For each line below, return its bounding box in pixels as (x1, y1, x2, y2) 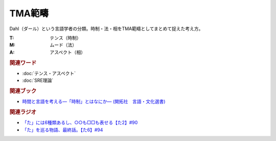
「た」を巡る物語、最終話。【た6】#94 (22, 127, 103, 133)
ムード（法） (50, 42, 77, 48)
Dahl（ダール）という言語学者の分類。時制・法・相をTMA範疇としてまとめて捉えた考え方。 (9, 26, 203, 32)
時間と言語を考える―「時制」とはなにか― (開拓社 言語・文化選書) (22, 99, 166, 105)
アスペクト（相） (50, 49, 86, 55)
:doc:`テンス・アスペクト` (22, 70, 76, 76)
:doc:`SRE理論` (22, 77, 54, 84)
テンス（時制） (50, 35, 81, 41)
